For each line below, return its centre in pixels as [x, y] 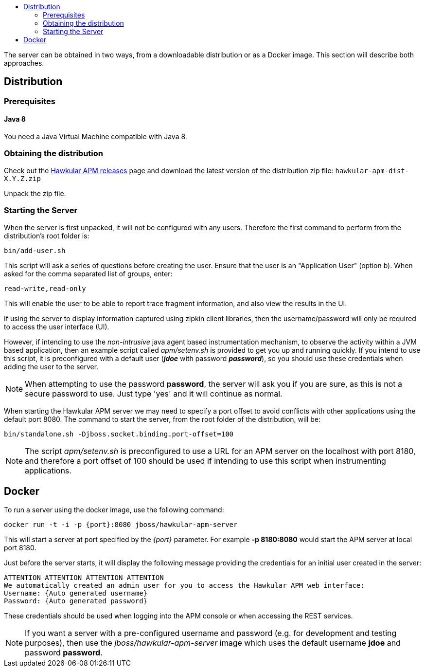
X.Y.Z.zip [22, 178]
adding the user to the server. [51, 366]
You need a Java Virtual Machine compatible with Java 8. [96, 137]
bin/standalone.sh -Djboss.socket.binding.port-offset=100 [119, 434]
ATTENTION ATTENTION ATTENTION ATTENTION [84, 578]
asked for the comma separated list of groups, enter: [88, 273]
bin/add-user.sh [35, 250]
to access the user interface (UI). [57, 326]
